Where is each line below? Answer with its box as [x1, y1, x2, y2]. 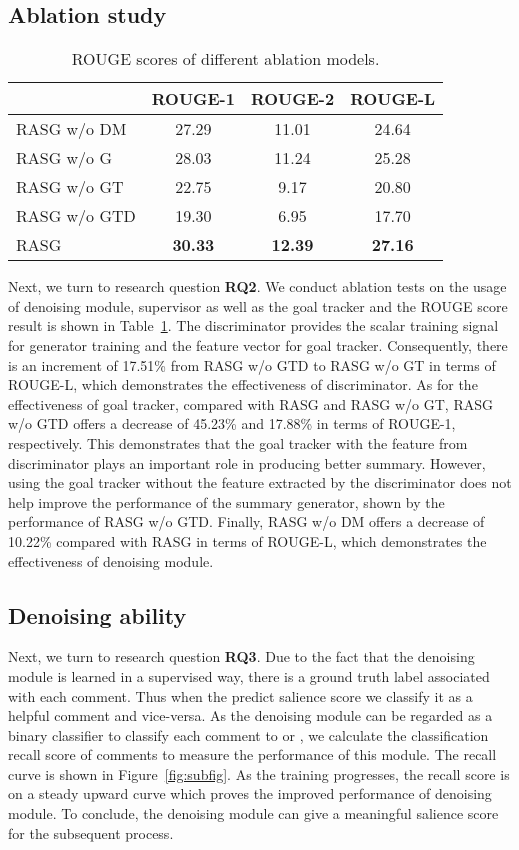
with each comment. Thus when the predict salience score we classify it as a [8, 685, 473, 706]
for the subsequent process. [8, 822, 174, 843]
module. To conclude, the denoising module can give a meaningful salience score [8, 803, 499, 824]
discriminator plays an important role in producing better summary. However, [8, 452, 486, 473]
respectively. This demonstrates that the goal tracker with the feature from [8, 432, 468, 453]
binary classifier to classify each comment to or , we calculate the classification [8, 724, 489, 745]
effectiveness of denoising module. [8, 550, 214, 571]
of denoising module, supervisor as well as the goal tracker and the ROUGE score [8, 295, 508, 316]
